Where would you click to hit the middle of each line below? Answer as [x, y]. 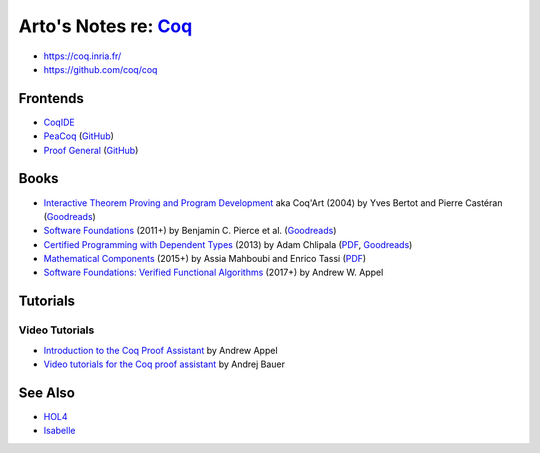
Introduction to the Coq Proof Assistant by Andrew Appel [161, 350]
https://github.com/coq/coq [100, 69]
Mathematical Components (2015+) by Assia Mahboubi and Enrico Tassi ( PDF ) [205, 259]
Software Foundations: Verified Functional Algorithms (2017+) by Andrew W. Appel [213, 272]
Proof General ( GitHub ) [91, 150]
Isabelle [59, 431]
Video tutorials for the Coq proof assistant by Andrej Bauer [164, 364]
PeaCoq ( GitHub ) [79, 136]
